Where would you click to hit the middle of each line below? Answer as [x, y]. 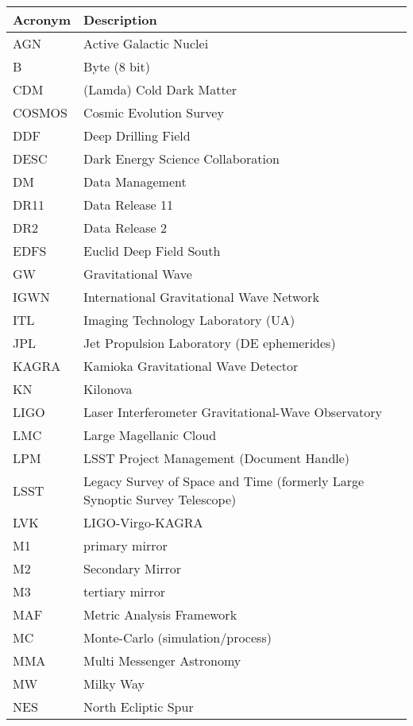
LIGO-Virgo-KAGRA [143, 522]
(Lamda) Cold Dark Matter [160, 89]
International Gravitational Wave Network [201, 297]
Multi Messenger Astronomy [162, 660]
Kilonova [108, 389]
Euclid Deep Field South [152, 251]
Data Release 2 [125, 228]
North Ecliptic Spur [139, 707]
